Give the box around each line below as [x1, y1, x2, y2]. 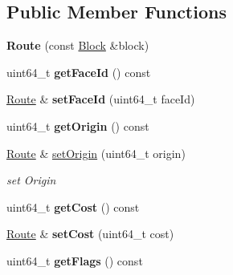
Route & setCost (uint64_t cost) [6, 225, 174, 242]
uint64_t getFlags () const [6, 252, 143, 269]
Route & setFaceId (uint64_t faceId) [6, 91, 195, 107]
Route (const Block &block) [6, 37, 149, 54]
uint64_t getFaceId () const [6, 63, 151, 80]
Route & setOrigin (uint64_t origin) [6, 144, 186, 161]
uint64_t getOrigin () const [6, 117, 149, 134]
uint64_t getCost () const [6, 198, 140, 215]
